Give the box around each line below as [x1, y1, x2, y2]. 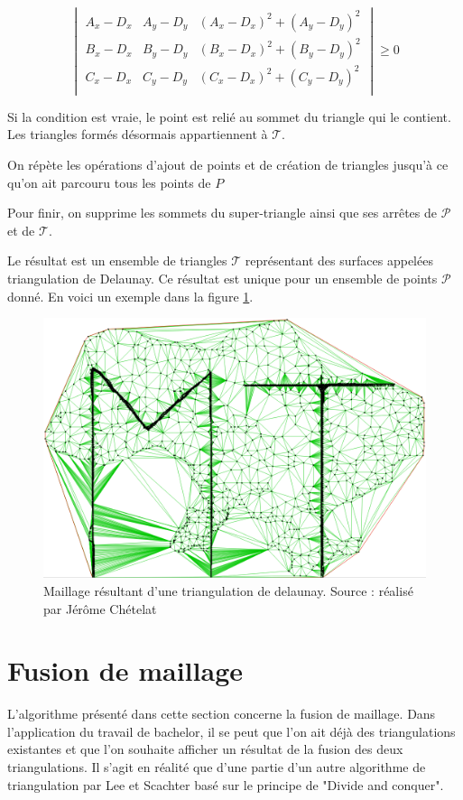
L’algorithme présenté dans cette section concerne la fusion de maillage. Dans [7, 704, 436, 723]
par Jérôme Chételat [43, 599, 157, 618]
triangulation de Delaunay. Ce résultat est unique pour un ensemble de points [7, 268, 438, 287]
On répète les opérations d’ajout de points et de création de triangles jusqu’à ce [7, 154, 449, 173]
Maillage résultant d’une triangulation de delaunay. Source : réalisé [43, 581, 413, 600]
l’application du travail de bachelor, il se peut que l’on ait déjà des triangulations [7, 721, 456, 740]
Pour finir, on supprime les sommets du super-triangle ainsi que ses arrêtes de [7, 203, 437, 222]
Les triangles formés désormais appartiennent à [7, 125, 268, 144]
